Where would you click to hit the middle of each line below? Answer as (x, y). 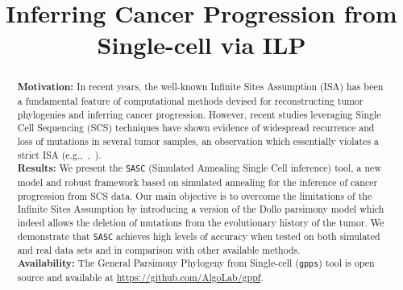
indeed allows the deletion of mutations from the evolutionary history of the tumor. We (201, 222)
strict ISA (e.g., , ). (59, 154)
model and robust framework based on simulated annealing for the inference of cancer (197, 182)
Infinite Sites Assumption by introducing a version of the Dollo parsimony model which (201, 209)
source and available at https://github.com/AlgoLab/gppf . (140, 278)
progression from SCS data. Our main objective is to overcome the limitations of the (195, 195)
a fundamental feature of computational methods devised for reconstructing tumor (190, 101)
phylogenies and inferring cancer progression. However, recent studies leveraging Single (199, 114)
